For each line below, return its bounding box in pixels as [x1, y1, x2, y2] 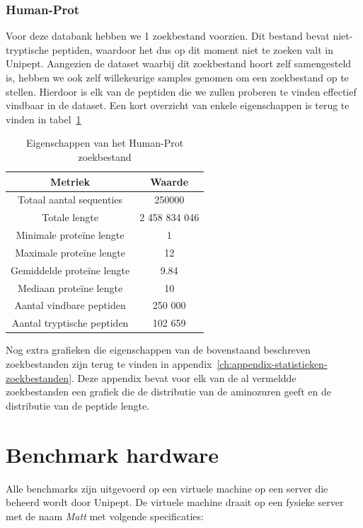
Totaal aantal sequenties [18, 192, 123, 207]
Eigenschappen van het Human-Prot [25, 135, 184, 150]
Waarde [150, 174, 189, 189]
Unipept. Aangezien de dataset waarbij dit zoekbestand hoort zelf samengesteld [6, 56, 352, 71]
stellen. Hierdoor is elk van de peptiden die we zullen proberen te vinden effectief [6, 84, 357, 99]
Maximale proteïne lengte [15, 245, 125, 259]
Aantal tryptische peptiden [11, 315, 129, 330]
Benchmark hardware [6, 439, 219, 468]
